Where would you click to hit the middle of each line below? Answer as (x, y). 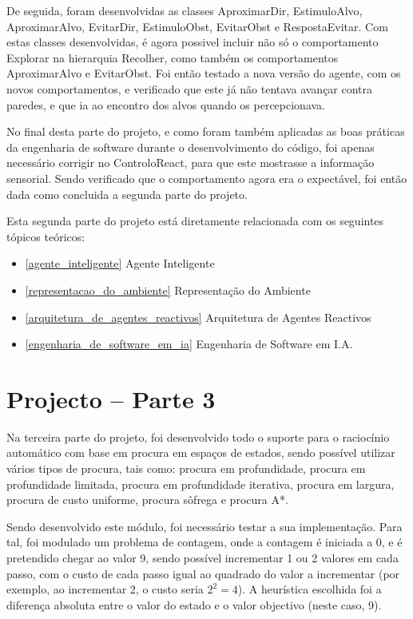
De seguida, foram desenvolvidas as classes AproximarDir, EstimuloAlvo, (185, 10)
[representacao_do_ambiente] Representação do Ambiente (168, 290)
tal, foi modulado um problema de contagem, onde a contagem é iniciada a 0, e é (205, 542)
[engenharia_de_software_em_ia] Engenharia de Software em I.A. (189, 344)
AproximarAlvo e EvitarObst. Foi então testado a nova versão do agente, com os (204, 73)
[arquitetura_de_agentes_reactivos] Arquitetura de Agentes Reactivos (198, 317)
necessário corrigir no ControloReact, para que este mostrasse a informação (191, 163)
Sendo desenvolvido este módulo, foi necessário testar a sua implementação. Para (205, 526)
